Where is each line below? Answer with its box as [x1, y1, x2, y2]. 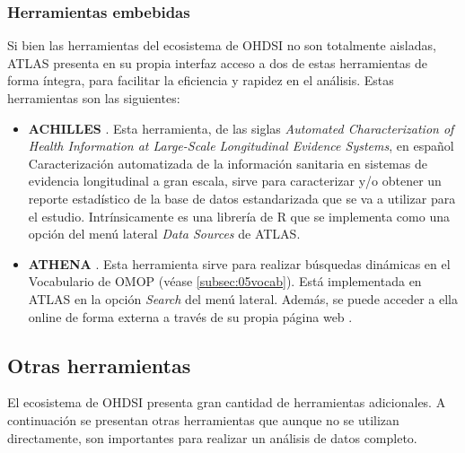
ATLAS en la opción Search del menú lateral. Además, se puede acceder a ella [28, 289, 458, 308]
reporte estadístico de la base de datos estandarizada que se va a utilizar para [28, 188, 456, 207]
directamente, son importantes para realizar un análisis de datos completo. [7, 428, 417, 447]
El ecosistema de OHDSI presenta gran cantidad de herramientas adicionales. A [7, 393, 446, 412]
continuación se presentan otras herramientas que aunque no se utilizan [7, 410, 399, 429]
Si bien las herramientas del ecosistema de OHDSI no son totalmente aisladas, [7, 36, 436, 55]
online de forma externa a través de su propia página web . [28, 307, 353, 326]
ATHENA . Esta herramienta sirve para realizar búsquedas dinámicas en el [28, 254, 451, 273]
